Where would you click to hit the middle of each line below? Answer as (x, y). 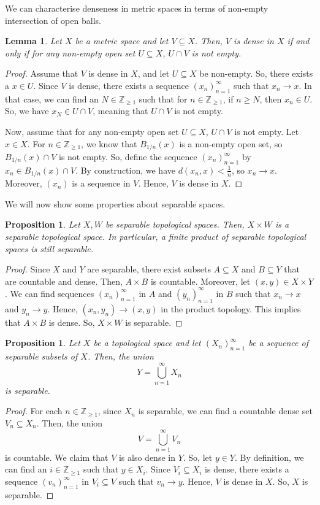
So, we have (27, 111)
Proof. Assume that (42, 73)
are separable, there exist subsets (149, 269)
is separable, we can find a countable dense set (225, 411)
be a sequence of (278, 343)
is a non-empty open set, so (231, 143)
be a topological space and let (147, 343)
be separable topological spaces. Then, (175, 224)
